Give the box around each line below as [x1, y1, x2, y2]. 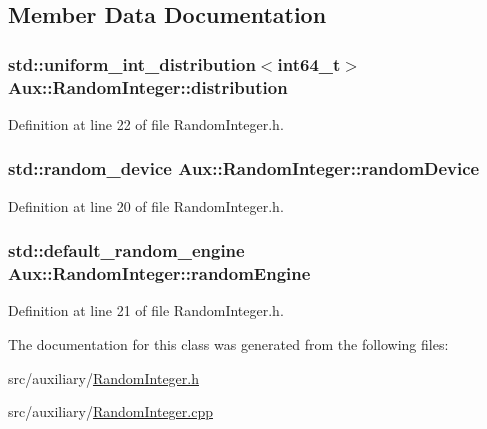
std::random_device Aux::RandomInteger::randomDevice [8, 156, 480, 181]
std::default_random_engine [8, 238, 245, 263]
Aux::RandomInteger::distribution [8, 74, 288, 99]
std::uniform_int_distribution [8, 51, 256, 76]
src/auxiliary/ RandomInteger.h [8, 367, 199, 388]
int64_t [277, 51, 341, 76]
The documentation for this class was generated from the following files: [8, 334, 449, 355]
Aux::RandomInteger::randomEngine [8, 261, 311, 286]
